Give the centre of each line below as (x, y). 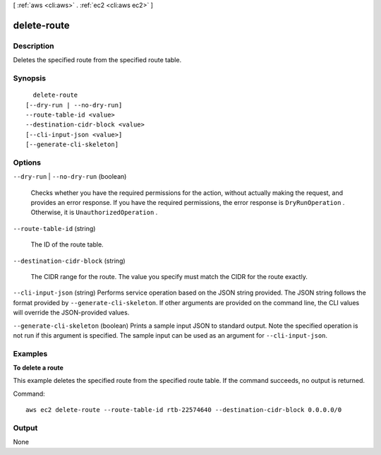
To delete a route (38, 368)
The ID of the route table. (67, 244)
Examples (30, 353)
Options (27, 162)
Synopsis (29, 78)
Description (34, 46)
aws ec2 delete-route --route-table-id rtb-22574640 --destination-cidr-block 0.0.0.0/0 (184, 410)
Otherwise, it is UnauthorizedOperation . (94, 213)
